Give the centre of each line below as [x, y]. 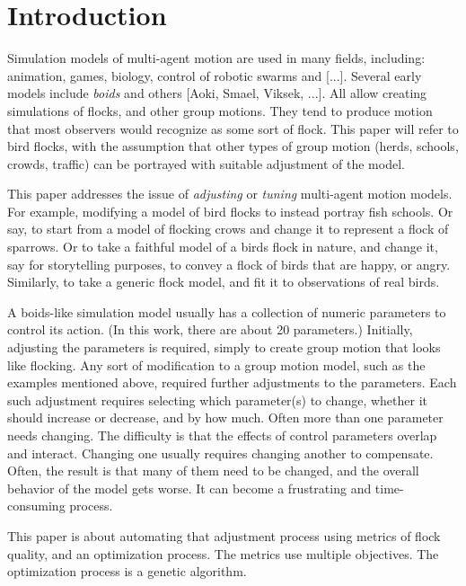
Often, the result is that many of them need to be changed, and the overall [213, 471]
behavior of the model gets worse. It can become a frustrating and [189, 488]
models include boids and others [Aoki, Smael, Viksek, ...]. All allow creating [217, 93]
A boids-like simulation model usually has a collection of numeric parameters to [227, 311]
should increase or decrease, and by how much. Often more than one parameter [225, 417]
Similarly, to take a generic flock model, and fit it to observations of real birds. [224, 282]
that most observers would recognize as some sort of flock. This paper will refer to [233, 128]
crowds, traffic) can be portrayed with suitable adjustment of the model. [206, 163]
